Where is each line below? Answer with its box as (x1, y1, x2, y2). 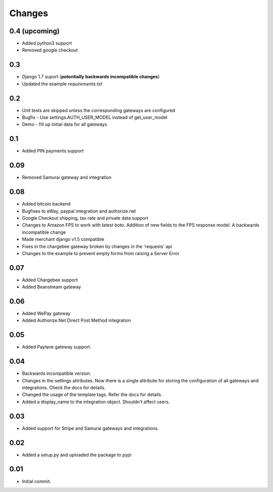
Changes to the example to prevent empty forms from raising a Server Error (22, 250, 179, 256)
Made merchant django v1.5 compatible (22, 236, 105, 242)
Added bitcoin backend (22, 201, 71, 207)
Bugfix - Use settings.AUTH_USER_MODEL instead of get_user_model (22, 114, 168, 121)
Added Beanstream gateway (22, 284, 81, 290)
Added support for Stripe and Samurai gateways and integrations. (22, 425, 159, 431)
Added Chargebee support (22, 277, 78, 283)
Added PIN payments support (22, 148, 84, 154)
